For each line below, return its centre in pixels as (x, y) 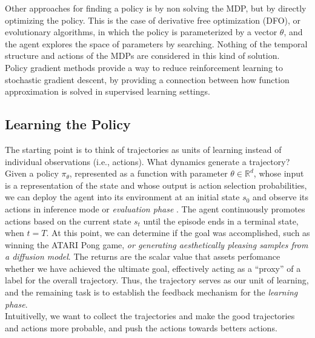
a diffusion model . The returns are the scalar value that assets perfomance (143, 256)
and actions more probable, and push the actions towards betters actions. (141, 327)
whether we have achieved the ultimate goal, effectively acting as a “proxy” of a (153, 268)
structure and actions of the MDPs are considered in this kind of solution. (142, 56)
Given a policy (32, 173)
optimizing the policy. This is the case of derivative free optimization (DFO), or (153, 20)
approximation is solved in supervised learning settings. (108, 91)
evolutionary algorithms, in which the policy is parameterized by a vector (141, 32)
